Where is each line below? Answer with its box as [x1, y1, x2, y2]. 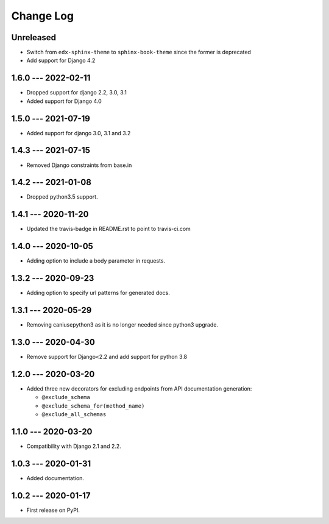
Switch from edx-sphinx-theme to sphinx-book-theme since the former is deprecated [26, 49, 251, 56]
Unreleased [11, 32, 57, 43]
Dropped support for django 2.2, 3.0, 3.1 [26, 89, 127, 96]
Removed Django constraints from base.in [26, 161, 132, 169]
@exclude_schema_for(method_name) [41, 402, 145, 409]
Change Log [11, 9, 74, 23]
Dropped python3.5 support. [26, 193, 98, 200]
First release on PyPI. [26, 506, 80, 514]
